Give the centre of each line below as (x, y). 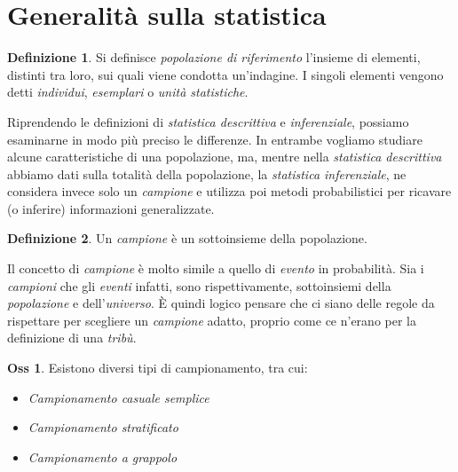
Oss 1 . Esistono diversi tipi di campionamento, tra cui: (158, 368)
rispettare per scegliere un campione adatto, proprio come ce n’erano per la (212, 320)
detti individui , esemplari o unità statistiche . (128, 92)
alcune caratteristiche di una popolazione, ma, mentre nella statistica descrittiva (225, 157)
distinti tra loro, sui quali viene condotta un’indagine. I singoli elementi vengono (225, 74)
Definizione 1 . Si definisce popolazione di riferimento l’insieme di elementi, (214, 57)
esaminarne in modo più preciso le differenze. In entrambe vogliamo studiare (215, 139)
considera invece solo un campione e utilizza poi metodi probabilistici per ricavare (229, 191)
